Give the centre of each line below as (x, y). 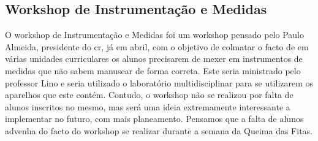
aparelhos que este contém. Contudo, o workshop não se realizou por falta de (149, 95)
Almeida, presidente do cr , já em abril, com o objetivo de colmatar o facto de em (157, 46)
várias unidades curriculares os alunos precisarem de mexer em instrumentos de (154, 59)
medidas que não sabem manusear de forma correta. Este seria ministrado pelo (153, 70)
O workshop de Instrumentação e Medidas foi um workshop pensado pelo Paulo (154, 35)
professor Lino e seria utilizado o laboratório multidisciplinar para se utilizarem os (159, 82)
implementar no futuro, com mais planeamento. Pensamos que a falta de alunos (154, 119)
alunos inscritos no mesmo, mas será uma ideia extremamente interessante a (148, 106)
